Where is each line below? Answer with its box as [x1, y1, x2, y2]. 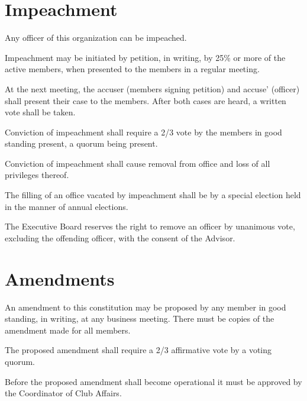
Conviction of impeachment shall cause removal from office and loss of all [5, 157, 270, 169]
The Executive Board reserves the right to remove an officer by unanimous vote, [5, 220, 295, 232]
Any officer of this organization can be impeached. [5, 31, 187, 44]
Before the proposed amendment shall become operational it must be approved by [5, 375, 302, 387]
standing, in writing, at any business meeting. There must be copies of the [5, 312, 274, 325]
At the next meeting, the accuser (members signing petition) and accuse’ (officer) [5, 82, 300, 95]
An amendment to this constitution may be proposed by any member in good [5, 300, 286, 313]
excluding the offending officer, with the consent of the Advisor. [5, 231, 235, 244]
